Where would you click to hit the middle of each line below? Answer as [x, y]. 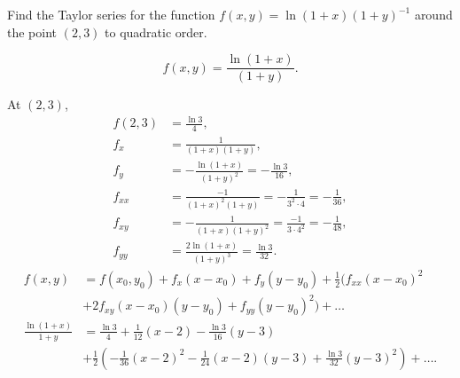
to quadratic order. [156, 31]
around [433, 14]
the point [32, 31]
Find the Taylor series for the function [111, 14]
